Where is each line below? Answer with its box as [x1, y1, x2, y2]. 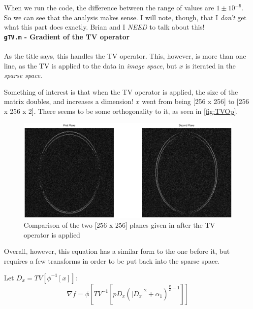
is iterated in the [185, 60, 236, 70]
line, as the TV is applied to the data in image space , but [4, 60, 177, 70]
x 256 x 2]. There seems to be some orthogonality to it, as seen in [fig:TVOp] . [4, 106, 238, 116]
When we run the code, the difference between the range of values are [4, 2, 214, 12]
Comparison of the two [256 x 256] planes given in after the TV [24, 220, 216, 230]
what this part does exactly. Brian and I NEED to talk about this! [4, 22, 205, 32]
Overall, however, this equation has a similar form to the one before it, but [4, 246, 230, 256]
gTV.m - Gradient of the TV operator [4, 31, 130, 41]
